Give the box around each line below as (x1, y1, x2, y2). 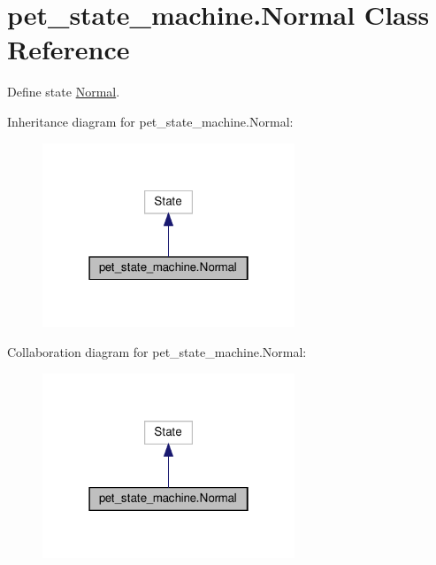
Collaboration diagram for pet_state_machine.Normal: (7, 343, 307, 360)
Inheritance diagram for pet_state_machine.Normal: (7, 112, 294, 130)
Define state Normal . (7, 82, 120, 101)
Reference (7, 31, 130, 67)
